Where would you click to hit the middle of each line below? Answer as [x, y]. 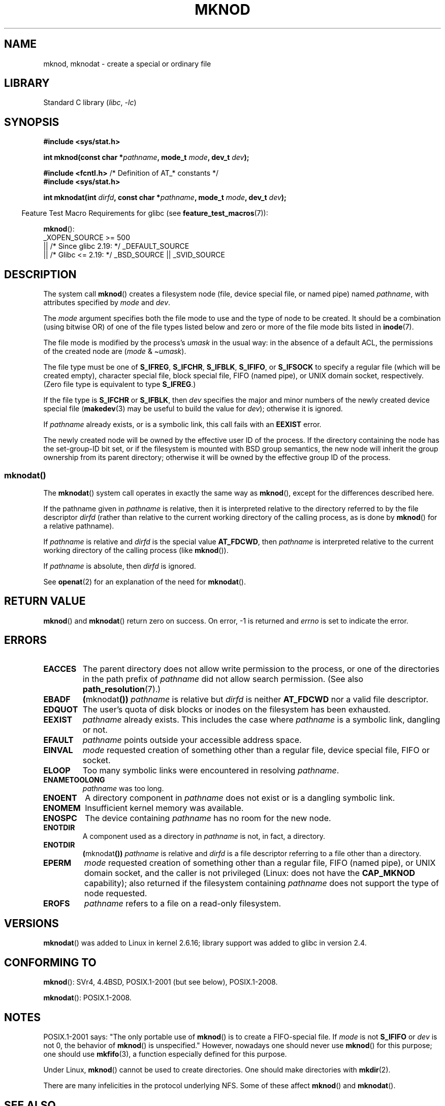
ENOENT [60, 798]
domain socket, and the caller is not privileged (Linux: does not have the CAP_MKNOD [250, 873]
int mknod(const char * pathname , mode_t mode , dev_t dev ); [146, 157]
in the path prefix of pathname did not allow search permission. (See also [223, 679]
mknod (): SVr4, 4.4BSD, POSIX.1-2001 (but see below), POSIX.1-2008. [161, 982]
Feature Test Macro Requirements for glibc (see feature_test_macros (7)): [145, 213]
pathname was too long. [123, 788]
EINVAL [58, 750]
